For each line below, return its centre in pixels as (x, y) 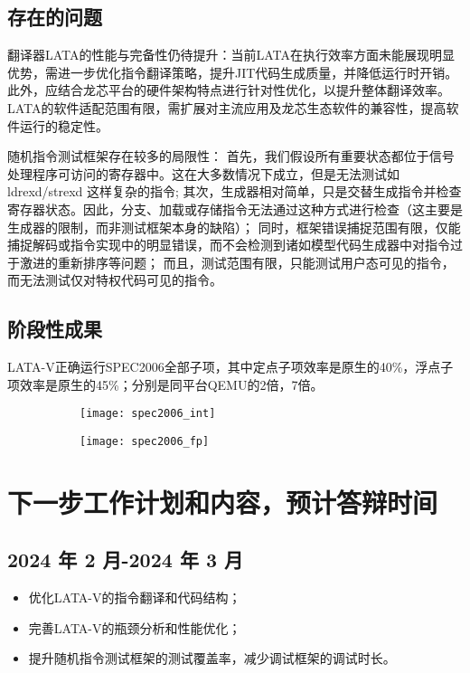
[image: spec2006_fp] (145, 441)
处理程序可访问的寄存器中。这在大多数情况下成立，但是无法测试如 (203, 173)
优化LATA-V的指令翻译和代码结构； (135, 597)
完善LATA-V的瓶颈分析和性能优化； (135, 627)
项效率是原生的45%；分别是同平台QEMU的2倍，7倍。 (165, 384)
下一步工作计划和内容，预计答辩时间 (223, 502)
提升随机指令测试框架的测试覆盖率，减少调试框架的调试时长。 (212, 658)
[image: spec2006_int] (148, 414)
